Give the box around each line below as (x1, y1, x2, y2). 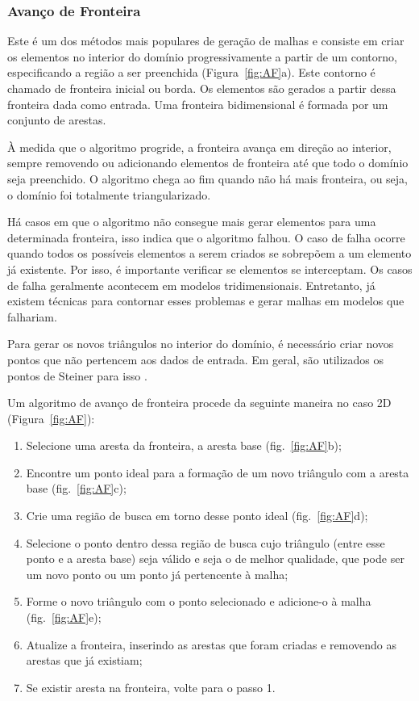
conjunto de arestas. (7, 111, 106, 128)
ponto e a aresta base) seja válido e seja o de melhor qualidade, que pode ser (26, 550, 404, 567)
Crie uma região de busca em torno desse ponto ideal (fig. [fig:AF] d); (26, 507, 368, 524)
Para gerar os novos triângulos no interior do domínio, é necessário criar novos (7, 335, 394, 352)
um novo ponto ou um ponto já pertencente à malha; (26, 565, 288, 582)
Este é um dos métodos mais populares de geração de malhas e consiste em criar (7, 32, 404, 49)
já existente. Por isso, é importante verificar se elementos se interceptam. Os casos (7, 260, 413, 277)
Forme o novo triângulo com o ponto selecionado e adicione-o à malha (26, 593, 371, 610)
